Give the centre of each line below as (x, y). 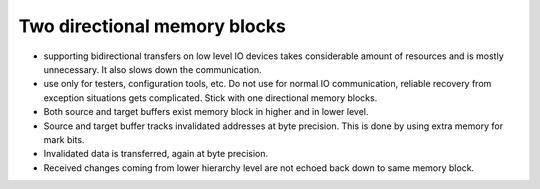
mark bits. (64, 139)
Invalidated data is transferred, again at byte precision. (156, 154)
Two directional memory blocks (152, 26)
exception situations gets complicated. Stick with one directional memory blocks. (210, 97)
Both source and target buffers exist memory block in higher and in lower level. (206, 112)
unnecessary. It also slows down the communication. (152, 69)
